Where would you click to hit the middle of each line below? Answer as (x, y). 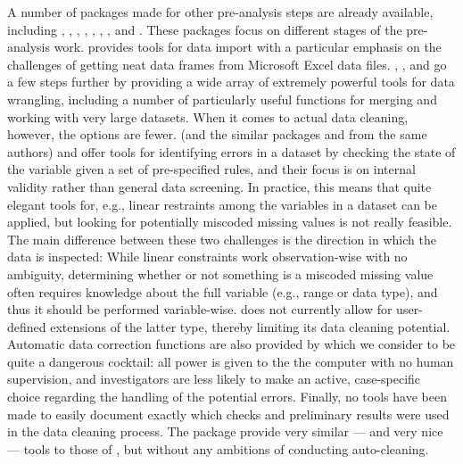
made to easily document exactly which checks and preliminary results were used (228, 414)
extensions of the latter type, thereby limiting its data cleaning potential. (250, 326)
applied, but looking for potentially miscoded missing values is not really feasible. (230, 222)
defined (27, 326)
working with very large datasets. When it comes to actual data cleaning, (208, 116)
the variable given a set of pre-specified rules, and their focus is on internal (211, 169)
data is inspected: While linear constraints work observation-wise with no (207, 257)
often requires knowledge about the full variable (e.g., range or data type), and (223, 291)
